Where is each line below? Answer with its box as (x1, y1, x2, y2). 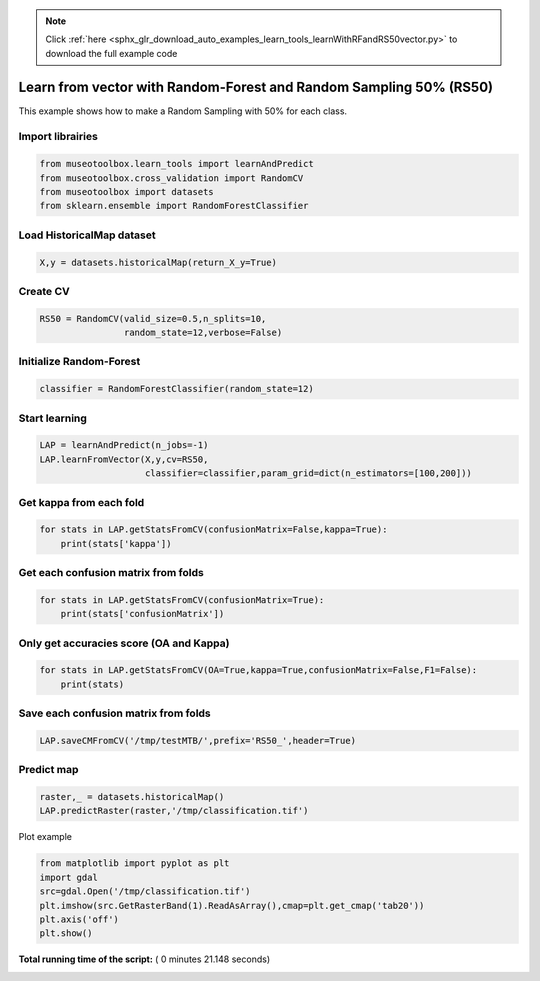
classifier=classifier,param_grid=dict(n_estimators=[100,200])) (145, 468, 472, 479)
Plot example (18, 831, 72, 843)
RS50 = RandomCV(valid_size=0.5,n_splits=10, (39, 313, 267, 324)
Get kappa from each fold (18, 495, 145, 509)
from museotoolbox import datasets (39, 186, 214, 198)
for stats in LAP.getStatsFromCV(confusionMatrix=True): (39, 594, 325, 605)
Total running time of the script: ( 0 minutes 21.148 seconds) (18, 953, 270, 965)
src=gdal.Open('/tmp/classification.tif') (39, 886, 251, 897)
